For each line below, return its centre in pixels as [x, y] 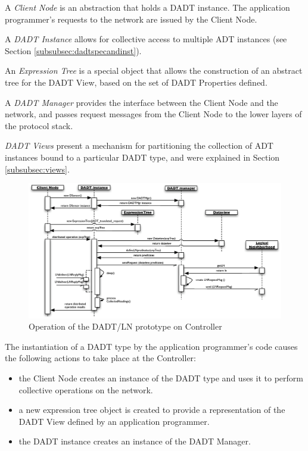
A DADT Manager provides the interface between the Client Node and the [141, 102]
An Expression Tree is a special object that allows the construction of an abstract [154, 71]
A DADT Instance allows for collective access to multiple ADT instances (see [146, 39]
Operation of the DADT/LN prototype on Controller [125, 326]
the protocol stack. [39, 125]
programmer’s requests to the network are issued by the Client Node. [131, 19]
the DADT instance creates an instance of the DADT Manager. [135, 441]
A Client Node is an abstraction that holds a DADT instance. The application [147, 7]
